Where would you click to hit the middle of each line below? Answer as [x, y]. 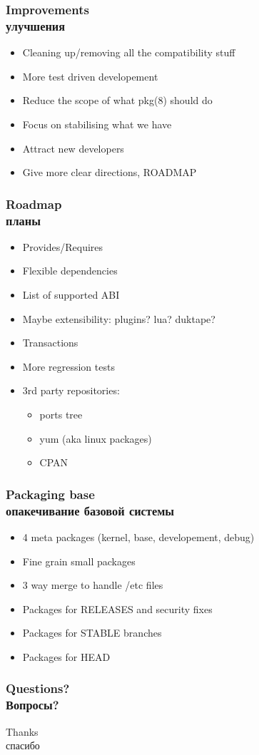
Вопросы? [32, 705]
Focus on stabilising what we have [97, 124]
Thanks [22, 731]
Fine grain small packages [79, 561]
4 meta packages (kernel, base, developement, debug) [138, 536]
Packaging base [50, 494]
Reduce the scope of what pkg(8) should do [117, 100]
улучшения [36, 25]
